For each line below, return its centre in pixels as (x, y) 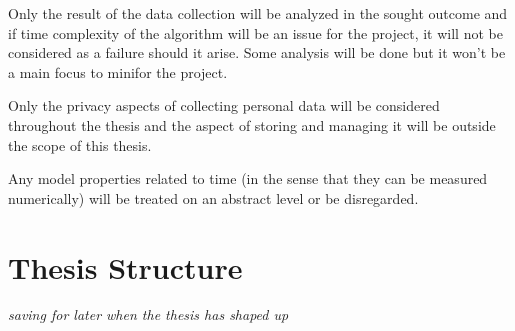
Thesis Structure (125, 266)
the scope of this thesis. (80, 144)
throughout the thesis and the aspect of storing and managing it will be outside (252, 124)
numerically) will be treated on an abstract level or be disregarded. (213, 197)
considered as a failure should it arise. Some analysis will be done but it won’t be (257, 52)
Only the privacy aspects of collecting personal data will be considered (224, 105)
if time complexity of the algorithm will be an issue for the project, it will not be (255, 32)
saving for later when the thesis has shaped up (148, 314)
